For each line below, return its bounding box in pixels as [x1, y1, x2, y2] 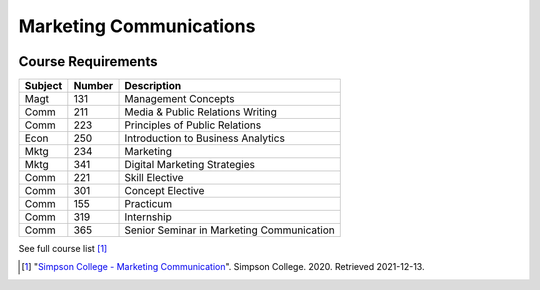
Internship [124, 210, 172, 224]
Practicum [124, 197, 173, 211]
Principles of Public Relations [124, 118, 262, 132]
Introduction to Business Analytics [124, 131, 285, 145]
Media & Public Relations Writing [124, 105, 277, 119]
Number [73, 79, 114, 93]
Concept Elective [124, 184, 205, 198]
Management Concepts [124, 92, 235, 106]
